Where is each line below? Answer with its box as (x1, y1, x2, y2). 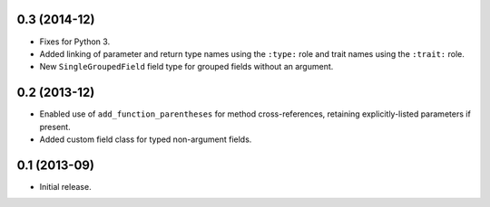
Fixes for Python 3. (39, 36, 111, 47)
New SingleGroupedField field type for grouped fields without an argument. (39, 61, 334, 72)
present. (39, 121, 72, 132)
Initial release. (39, 181, 92, 192)
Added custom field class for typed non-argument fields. (39, 134, 252, 145)
